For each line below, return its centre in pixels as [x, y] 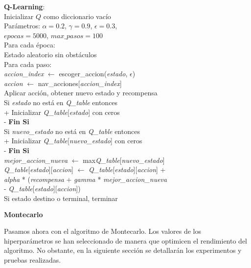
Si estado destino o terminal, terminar [61, 198]
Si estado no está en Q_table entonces [61, 102]
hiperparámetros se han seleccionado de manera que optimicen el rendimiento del [126, 240]
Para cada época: [30, 45]
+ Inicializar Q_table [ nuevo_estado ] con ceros [73, 141]
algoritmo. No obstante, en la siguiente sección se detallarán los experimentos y [123, 250]
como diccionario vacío [77, 16]
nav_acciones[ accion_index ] [80, 83]
